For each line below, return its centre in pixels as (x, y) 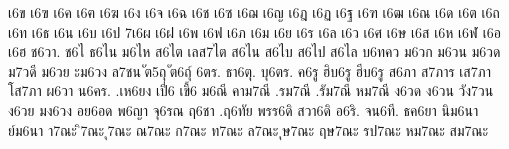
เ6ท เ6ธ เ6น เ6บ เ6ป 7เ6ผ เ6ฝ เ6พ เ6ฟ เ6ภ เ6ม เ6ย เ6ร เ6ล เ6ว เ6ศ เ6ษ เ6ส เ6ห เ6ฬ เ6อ (254, 31)
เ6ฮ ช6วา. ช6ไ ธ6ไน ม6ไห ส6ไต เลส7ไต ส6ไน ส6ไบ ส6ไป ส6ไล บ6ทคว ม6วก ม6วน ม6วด (254, 51)
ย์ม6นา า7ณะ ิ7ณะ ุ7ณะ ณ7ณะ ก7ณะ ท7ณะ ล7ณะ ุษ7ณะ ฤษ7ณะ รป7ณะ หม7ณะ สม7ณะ (248, 129)
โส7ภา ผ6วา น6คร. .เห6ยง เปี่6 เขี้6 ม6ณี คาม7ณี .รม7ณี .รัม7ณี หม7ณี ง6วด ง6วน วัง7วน (251, 90)
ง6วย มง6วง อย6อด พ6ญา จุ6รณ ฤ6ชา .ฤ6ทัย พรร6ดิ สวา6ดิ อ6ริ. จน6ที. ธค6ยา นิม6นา (243, 109)
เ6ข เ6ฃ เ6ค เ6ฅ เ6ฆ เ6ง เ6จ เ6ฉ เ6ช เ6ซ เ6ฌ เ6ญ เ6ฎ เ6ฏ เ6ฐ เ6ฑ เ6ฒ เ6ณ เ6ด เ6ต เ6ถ (254, 12)
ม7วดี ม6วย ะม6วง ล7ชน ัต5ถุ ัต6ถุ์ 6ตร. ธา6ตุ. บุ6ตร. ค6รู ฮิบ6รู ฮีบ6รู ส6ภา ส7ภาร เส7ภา (249, 70)
